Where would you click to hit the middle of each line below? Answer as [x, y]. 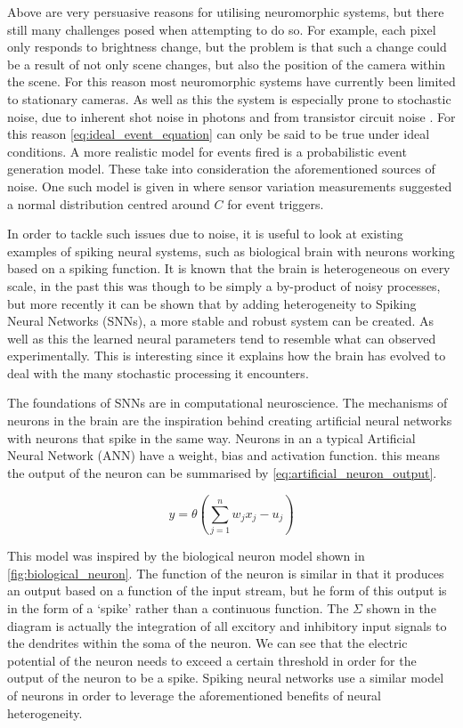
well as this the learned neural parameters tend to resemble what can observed [222, 338]
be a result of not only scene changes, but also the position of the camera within [227, 64]
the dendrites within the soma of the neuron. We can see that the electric [207, 643]
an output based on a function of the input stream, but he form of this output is [227, 590]
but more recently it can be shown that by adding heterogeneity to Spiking [212, 303]
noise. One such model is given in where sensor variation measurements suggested [230, 186]
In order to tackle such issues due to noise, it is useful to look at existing [205, 234]
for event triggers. [276, 203]
